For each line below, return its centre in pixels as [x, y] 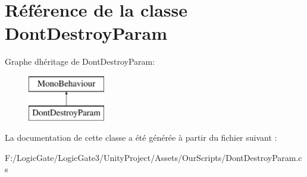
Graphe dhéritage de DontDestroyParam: [80, 61]
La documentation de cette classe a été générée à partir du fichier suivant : [141, 138]
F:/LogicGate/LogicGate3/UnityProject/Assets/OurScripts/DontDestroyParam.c [153, 157]
